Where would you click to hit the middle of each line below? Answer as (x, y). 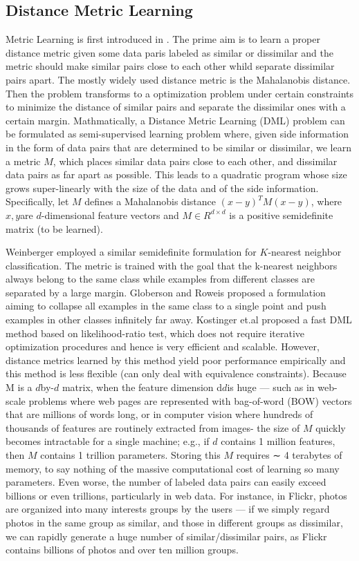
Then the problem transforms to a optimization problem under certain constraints (180, 93)
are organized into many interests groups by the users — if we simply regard (168, 509)
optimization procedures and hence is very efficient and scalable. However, (163, 346)
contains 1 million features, (278, 441)
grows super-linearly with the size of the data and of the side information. (162, 188)
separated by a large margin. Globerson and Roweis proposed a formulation (166, 292)
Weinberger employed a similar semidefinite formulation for (131, 252)
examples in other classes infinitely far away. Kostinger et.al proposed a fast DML (179, 320)
